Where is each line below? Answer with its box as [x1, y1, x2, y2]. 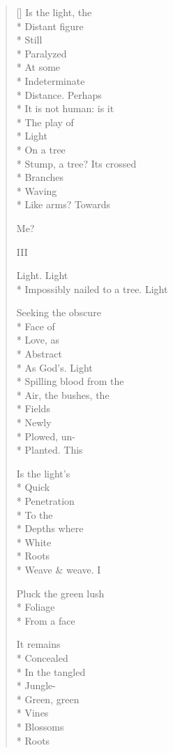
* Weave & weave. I [16, 562, 101, 576]
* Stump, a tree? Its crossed [16, 156, 137, 170]
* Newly [16, 415, 52, 430]
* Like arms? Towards [16, 197, 110, 212]
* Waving [16, 183, 57, 198]
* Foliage [16, 599, 55, 614]
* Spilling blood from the [16, 374, 124, 388]
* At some [16, 60, 61, 74]
